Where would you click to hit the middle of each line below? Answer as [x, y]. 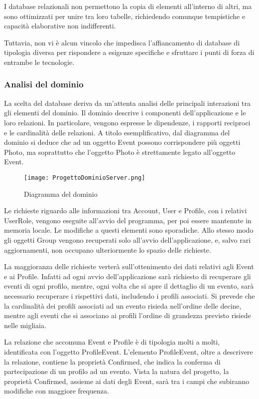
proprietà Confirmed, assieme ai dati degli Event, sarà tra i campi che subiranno [127, 381]
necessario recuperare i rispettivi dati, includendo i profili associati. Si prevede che [129, 295]
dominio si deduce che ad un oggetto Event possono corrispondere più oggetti [122, 142]
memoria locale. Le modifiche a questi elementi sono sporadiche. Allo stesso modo [129, 230]
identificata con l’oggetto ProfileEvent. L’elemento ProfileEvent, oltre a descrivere [129, 351]
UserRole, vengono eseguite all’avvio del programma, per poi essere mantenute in [128, 220]
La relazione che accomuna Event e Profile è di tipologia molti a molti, [112, 342]
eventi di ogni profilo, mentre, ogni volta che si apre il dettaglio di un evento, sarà [129, 286]
